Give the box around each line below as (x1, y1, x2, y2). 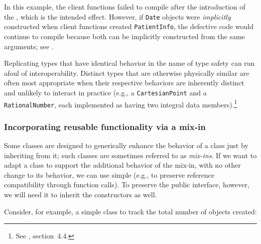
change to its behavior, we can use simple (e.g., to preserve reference (4, 169, 214, 180)
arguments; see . (4, 41, 54, 51)
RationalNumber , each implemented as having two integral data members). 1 (4, 97, 237, 109)
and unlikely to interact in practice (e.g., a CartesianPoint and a (4, 87, 207, 97)
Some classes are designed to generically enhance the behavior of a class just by (4, 140, 248, 151)
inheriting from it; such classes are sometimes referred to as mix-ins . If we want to (4, 150, 257, 160)
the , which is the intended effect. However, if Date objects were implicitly (4, 11, 231, 22)
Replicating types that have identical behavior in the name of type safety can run (4, 58, 255, 68)
